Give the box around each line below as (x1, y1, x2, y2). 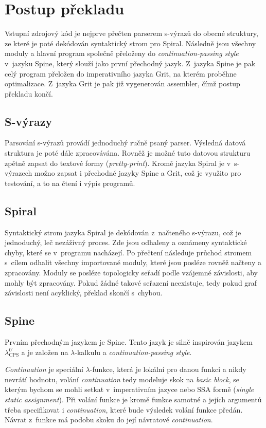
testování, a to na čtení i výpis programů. (5, 177, 135, 188)
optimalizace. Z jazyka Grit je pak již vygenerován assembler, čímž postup (5, 78, 240, 89)
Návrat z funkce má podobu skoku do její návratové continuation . (5, 414, 213, 425)
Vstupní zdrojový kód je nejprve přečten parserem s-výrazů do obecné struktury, (5, 28, 258, 39)
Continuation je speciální (5, 364, 83, 375)
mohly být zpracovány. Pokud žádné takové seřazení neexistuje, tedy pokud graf (5, 277, 257, 288)
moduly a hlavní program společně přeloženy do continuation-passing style (5, 48, 239, 59)
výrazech (5, 168, 32, 178)
